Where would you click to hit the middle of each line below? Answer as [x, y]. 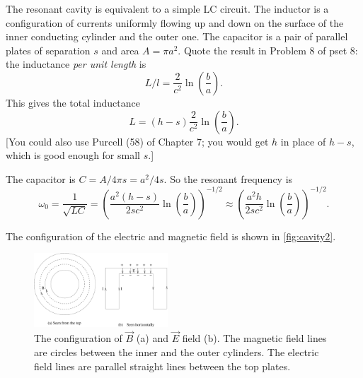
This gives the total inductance [73, 102]
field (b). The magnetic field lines [254, 338]
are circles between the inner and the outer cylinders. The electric [177, 352]
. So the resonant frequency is [228, 178]
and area [120, 50]
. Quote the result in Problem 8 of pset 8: [268, 50]
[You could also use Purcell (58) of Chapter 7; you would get [137, 141]
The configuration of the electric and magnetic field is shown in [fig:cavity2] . [171, 236]
